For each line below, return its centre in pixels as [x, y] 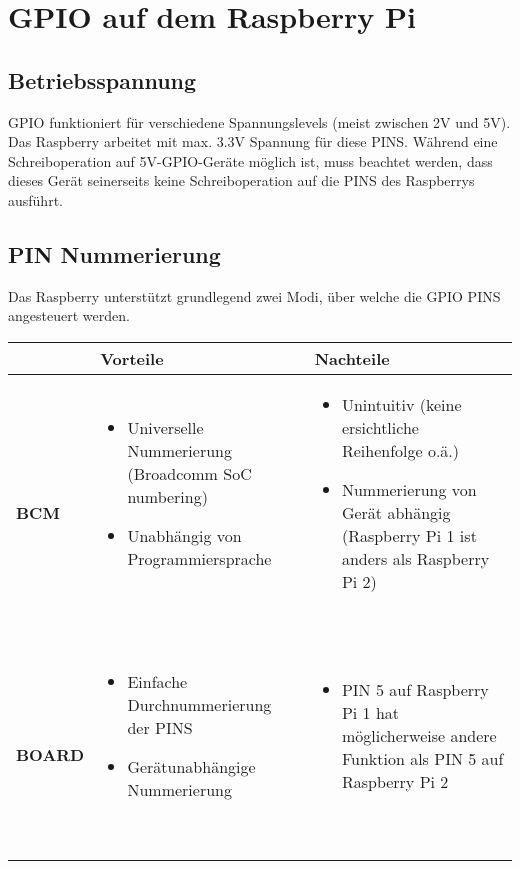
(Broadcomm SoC [189, 473]
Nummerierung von [409, 489]
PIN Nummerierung [114, 253]
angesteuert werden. [69, 315]
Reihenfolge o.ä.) [400, 450]
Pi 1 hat [370, 712]
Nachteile [352, 358]
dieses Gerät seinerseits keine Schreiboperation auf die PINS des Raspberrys [241, 180]
